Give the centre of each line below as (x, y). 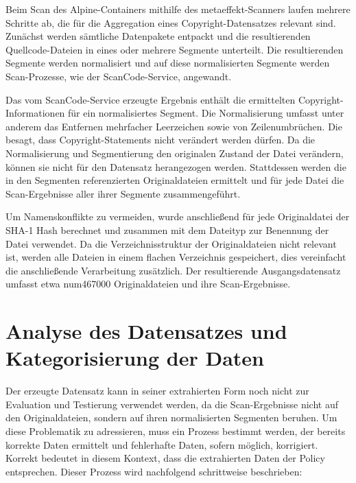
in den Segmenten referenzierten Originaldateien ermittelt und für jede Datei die (175, 180)
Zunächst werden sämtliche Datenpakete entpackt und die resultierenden (158, 36)
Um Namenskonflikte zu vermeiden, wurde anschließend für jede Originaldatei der (178, 216)
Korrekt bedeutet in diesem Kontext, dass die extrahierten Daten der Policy (165, 458)
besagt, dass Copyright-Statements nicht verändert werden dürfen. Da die (161, 140)
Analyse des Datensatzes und (146, 331)
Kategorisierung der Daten (135, 358)
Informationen (35, 113)
